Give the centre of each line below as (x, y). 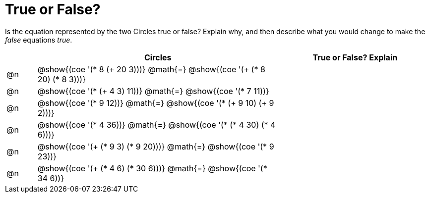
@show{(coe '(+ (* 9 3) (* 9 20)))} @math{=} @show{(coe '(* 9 (156, 146)
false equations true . (39, 40)
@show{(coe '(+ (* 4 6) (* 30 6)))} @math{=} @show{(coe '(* (152, 168)
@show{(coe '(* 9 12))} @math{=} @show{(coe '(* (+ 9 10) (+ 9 (156, 103)
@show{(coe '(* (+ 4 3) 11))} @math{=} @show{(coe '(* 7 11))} (153, 91)
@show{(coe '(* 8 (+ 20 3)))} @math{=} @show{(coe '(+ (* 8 (151, 69)
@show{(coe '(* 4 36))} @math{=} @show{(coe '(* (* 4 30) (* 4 (156, 124)
